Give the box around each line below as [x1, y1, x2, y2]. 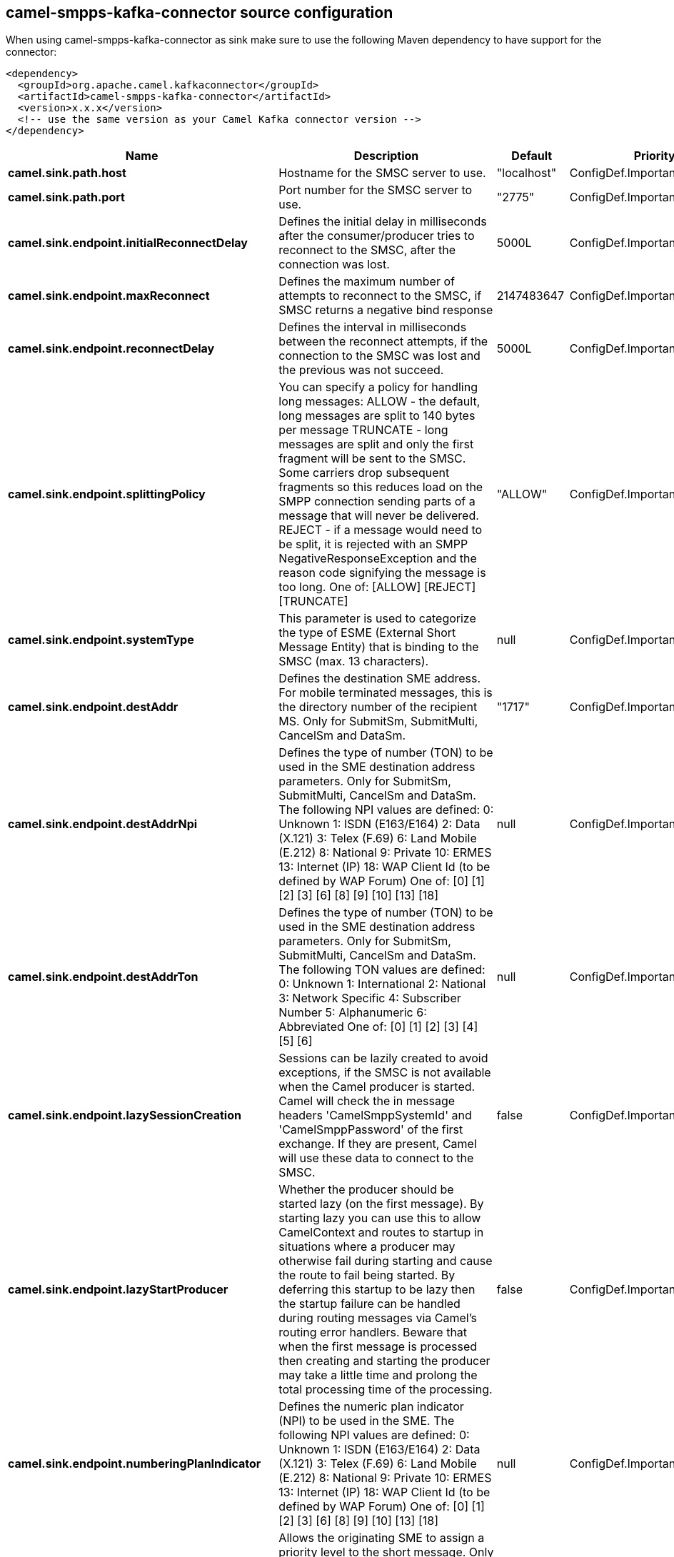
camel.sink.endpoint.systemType [8, 633, 194, 648]
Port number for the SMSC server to [278, 183, 473, 198]
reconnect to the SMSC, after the [278, 243, 456, 258]
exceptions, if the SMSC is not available [278, 1065, 491, 1080]
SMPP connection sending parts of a [278, 494, 476, 509]
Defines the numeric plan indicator [278, 1399, 464, 1414]
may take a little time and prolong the [278, 1368, 478, 1383]
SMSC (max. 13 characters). [278, 654, 429, 669]
